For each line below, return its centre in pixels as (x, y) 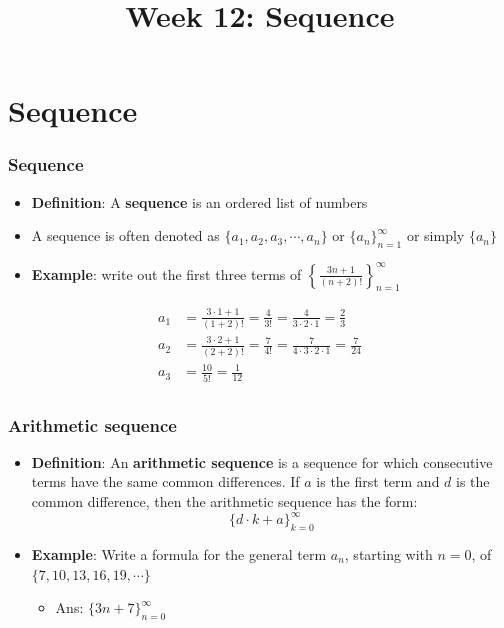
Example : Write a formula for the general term (179, 553)
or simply (435, 235)
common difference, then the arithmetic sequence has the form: (224, 501)
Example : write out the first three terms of (166, 273)
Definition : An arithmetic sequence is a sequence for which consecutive (262, 461)
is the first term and (378, 481)
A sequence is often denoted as (125, 235)
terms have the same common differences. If (165, 481)
